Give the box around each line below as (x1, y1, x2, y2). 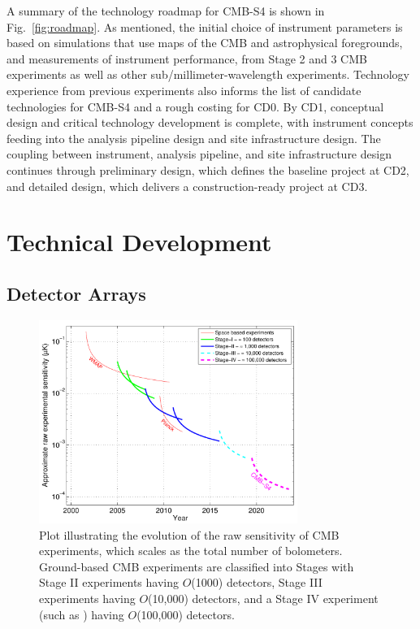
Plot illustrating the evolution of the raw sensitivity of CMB (39, 526, 340, 543)
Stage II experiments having (39, 574, 180, 591)
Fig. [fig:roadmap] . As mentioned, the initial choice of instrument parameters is (6, 18, 403, 35)
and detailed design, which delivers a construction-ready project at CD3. (6, 177, 368, 194)
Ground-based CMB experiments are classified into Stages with (39, 557, 354, 575)
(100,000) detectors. (136, 605, 235, 622)
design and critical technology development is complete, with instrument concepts (6, 114, 414, 131)
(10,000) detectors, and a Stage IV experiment (148, 589, 379, 606)
